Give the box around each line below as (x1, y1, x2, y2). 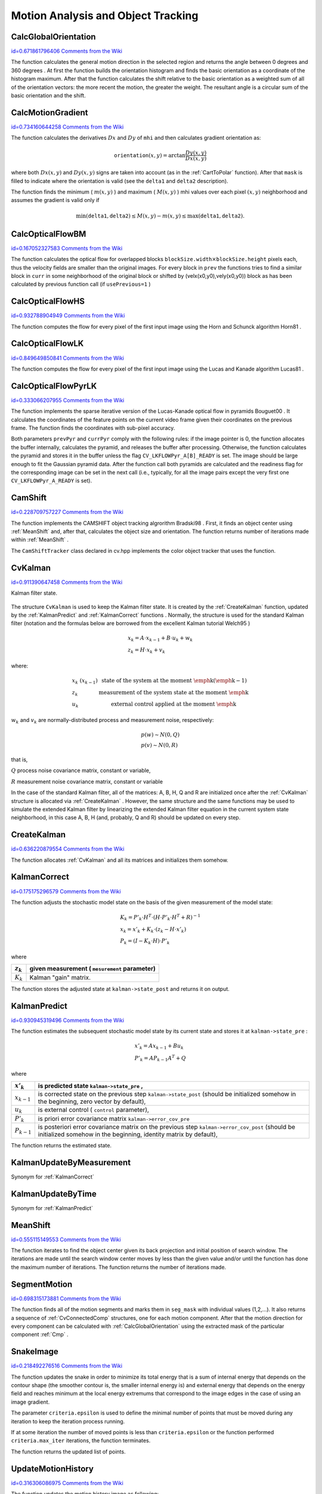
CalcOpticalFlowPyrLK (11, 381, 97, 391)
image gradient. (11, 1398, 50, 1406)
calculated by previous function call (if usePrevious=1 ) (11, 281, 151, 288)
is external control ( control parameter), (38, 1106, 149, 1114)
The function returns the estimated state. (11, 1141, 112, 1149)
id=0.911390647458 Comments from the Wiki (11, 578, 123, 586)
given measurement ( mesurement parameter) (29, 965, 156, 973)
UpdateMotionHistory (11, 1464, 94, 1474)
